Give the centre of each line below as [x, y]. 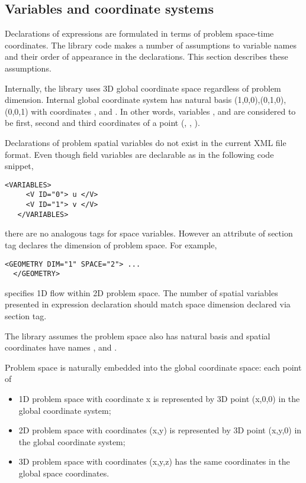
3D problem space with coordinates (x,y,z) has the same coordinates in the [154, 461]
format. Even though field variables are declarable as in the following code [139, 154]
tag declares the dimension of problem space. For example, [111, 244]
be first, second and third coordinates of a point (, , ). [102, 123]
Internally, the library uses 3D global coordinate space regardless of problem [143, 88]
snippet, [19, 166]
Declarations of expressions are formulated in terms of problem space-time [139, 33]
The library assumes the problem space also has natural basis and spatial [138, 335]
